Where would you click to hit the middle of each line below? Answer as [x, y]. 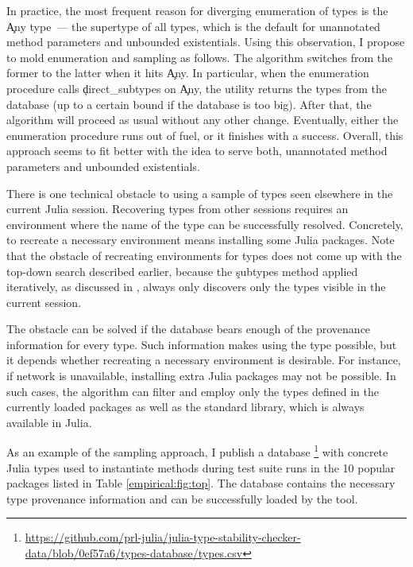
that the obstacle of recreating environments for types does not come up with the [204, 255]
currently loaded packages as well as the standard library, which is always [185, 407]
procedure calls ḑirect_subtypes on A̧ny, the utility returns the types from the [197, 88]
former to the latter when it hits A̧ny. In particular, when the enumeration [188, 73]
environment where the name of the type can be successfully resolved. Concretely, [205, 224]
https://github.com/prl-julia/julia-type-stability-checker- [163, 537]
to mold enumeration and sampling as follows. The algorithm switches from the [200, 57]
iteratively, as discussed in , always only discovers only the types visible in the [196, 287]
